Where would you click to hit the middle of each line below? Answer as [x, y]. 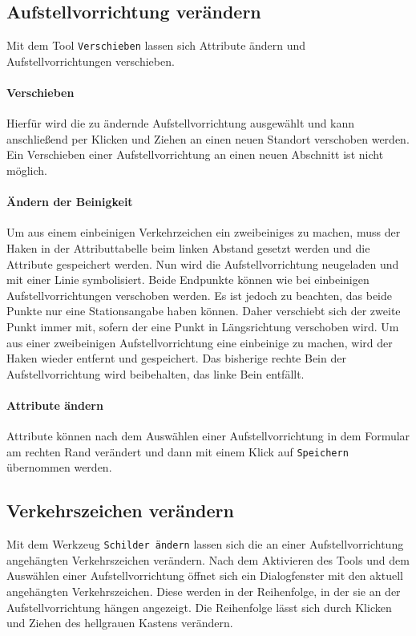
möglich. [27, 170]
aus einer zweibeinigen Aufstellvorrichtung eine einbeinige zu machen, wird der [200, 342]
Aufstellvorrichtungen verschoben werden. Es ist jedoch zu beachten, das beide [200, 295]
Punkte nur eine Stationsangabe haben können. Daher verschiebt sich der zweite [204, 311]
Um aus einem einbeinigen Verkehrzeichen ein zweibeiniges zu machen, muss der [204, 232]
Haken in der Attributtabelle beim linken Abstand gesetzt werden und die [188, 248]
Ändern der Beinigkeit [70, 202]
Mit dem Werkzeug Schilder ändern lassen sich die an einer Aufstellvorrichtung [205, 544]
